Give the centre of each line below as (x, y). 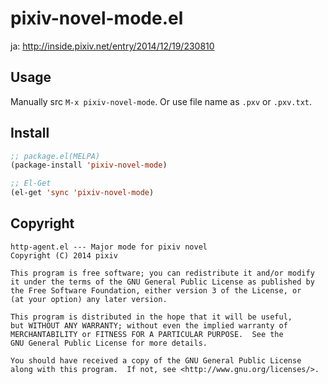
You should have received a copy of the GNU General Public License (156, 360)
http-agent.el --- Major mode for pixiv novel (109, 247)
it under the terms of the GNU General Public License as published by (162, 282)
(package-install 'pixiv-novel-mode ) (89, 165)
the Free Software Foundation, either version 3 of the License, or (156, 290)
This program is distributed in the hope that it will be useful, (151, 317)
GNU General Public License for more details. (109, 343)
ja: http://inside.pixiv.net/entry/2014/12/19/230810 (112, 46)
